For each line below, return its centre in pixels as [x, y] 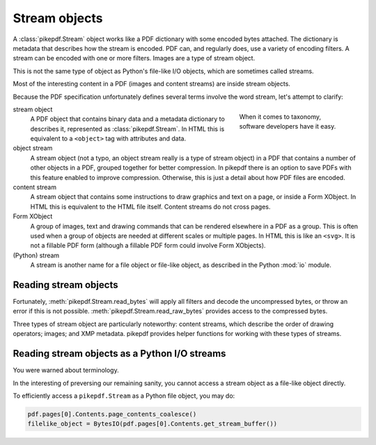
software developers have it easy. [288, 127]
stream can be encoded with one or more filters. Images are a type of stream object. [134, 58]
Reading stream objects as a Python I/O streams [119, 354]
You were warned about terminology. [66, 370]
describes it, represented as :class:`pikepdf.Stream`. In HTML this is [127, 129]
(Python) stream [36, 255]
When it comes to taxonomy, [280, 116]
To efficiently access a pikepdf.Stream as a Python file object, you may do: [124, 396]
